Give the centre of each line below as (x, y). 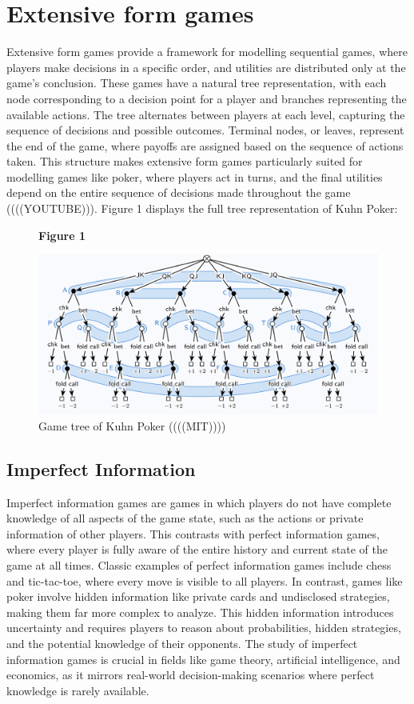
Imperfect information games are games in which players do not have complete (199, 502)
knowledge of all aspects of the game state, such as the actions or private (185, 518)
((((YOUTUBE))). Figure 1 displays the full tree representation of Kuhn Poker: (202, 208)
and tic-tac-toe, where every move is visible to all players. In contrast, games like (205, 580)
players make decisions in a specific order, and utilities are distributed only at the (206, 67)
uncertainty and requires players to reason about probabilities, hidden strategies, (204, 628)
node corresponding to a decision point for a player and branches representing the (207, 98)
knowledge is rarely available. (78, 690)
